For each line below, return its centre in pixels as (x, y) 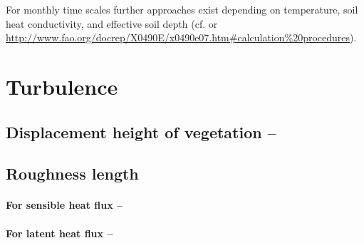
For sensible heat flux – (64, 205)
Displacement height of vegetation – (141, 131)
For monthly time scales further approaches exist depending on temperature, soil (182, 9)
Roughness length (72, 174)
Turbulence (62, 86)
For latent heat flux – (59, 233)
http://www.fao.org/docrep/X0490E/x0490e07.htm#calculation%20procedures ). (181, 37)
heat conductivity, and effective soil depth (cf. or (112, 23)
